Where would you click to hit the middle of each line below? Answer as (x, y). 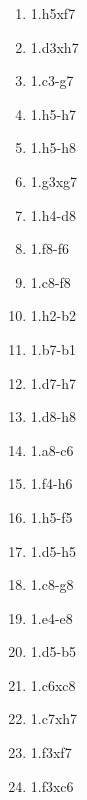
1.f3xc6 (52, 785)
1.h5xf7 (53, 13)
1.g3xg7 (54, 180)
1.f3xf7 (51, 752)
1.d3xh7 (54, 46)
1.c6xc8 (53, 684)
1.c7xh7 (54, 718)
